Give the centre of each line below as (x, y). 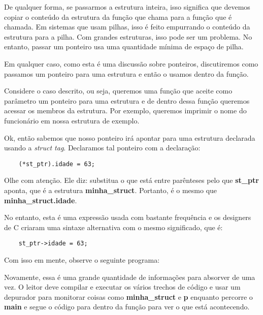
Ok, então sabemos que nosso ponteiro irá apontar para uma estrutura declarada (130, 137)
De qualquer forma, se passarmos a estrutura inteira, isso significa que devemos (127, 7)
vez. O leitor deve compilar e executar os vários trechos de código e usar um (122, 287)
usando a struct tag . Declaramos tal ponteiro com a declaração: (102, 148)
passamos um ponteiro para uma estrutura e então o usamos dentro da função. (126, 73)
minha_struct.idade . (41, 200)
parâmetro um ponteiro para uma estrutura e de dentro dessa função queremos (127, 100)
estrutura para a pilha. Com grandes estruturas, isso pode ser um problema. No (128, 36)
